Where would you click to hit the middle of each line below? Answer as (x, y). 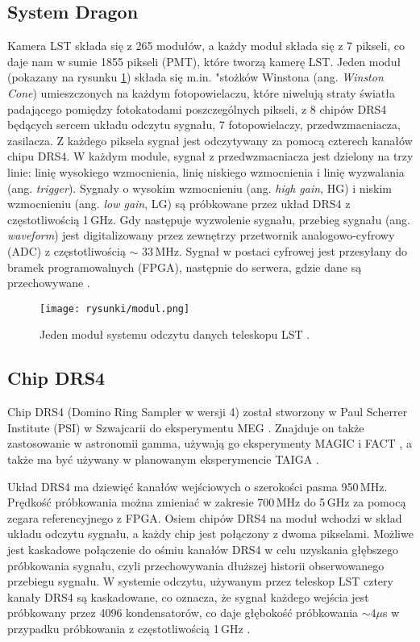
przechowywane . (49, 283)
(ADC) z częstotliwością (67, 250)
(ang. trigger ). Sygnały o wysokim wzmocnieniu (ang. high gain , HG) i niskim (200, 188)
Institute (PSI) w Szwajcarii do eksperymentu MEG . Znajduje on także (186, 427)
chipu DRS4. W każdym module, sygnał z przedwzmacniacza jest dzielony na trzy (210, 156)
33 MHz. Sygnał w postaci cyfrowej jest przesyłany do (275, 250)
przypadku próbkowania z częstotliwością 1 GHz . (129, 628)
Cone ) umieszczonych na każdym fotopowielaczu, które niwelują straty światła (201, 92)
